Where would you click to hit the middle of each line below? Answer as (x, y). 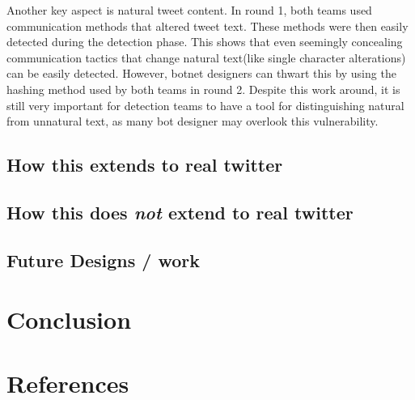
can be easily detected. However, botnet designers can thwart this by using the (201, 73)
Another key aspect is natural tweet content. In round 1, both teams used (189, 10)
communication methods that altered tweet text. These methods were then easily (207, 26)
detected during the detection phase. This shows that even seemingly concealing (205, 42)
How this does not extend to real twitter (180, 212)
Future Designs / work (104, 260)
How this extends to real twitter (145, 165)
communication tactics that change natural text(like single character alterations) (206, 57)
